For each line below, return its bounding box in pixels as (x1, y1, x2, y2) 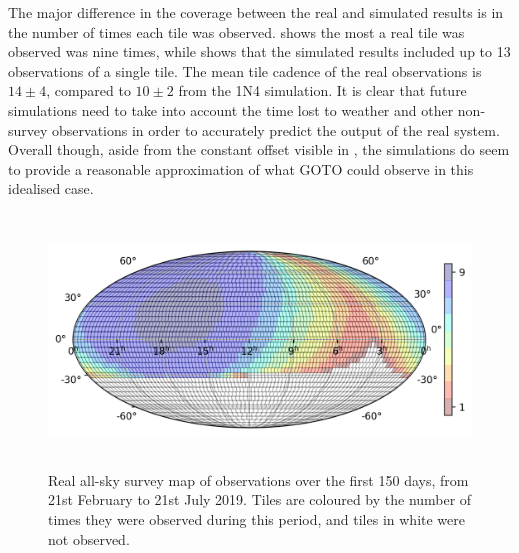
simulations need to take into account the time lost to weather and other (8, 99, 454, 120)
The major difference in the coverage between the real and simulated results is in (8, 2, 504, 22)
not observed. (48, 528, 130, 549)
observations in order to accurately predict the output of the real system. (52, 119, 500, 140)
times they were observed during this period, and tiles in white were (48, 509, 465, 530)
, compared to (46, 80, 131, 101)
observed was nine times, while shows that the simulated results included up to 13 (8, 41, 511, 62)
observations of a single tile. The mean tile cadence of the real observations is (8, 60, 482, 81)
